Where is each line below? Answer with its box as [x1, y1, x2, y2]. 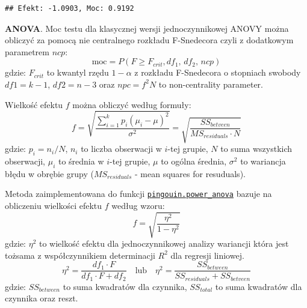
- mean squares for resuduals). [134, 167, 246, 180]
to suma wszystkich [220, 142, 293, 155]
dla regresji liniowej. [170, 249, 244, 261]
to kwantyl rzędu [46, 66, 109, 79]
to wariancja [240, 154, 286, 167]
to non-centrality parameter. [158, 77, 263, 90]
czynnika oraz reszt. [5, 292, 78, 304]
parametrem [5, 45, 49, 58]
